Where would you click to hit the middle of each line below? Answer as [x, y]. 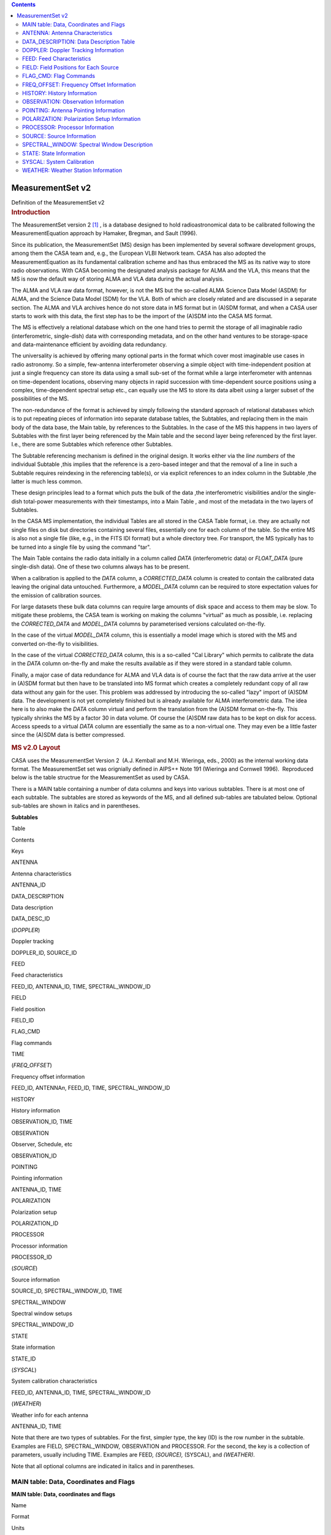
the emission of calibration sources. [56, 595]
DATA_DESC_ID [31, 919]
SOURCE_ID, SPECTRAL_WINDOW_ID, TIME [67, 1291]
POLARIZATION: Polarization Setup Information [82, 119]
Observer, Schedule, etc [42, 1144]
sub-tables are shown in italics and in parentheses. [76, 806]
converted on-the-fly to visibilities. [55, 643]
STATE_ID [24, 1358]
